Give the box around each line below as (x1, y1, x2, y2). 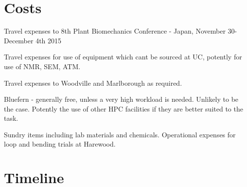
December (4, 35, 34, 45)
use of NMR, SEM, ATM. (4, 61, 81, 71)
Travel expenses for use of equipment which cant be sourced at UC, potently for (4, 52, 242, 62)
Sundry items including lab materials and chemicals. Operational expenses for (4, 129, 236, 139)
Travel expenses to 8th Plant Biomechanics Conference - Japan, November (4, 26, 226, 36)
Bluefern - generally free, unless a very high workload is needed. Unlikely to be (4, 94, 239, 104)
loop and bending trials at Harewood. (4, 139, 116, 149)
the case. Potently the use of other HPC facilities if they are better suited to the (4, 103, 243, 113)
